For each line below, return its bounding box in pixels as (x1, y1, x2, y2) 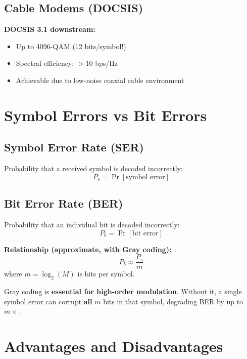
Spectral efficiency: (16, 58, 74, 68)
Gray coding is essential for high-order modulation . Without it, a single (4, 286, 242, 296)
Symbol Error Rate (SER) (4, 139, 144, 155)
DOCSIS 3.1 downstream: (4, 24, 95, 34)
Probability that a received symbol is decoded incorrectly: (4, 163, 183, 174)
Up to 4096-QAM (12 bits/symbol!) (16, 41, 126, 51)
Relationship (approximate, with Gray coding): (4, 244, 172, 254)
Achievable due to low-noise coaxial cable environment (16, 74, 184, 85)
